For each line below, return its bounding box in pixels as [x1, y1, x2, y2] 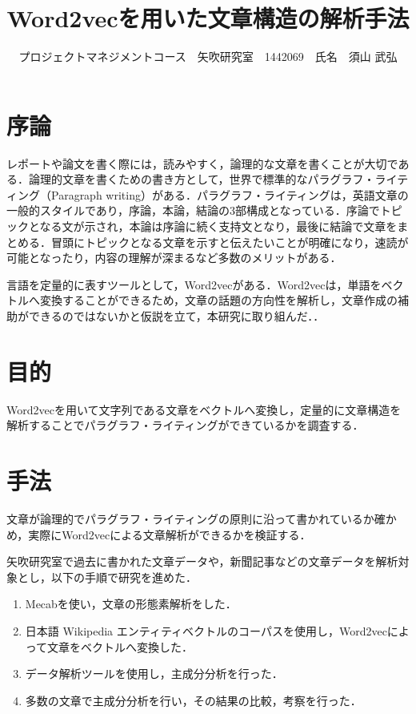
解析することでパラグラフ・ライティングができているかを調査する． [6, 417, 364, 434]
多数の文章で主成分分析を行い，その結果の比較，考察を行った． [25, 692, 362, 708]
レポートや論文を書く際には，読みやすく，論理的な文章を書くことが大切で [6, 155, 398, 171]
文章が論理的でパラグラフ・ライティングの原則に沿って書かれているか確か [6, 510, 397, 527]
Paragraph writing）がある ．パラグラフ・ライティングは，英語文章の [50, 186, 409, 203]
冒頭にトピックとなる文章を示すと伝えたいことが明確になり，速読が [50, 233, 409, 250]
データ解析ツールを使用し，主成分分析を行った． [25, 665, 283, 682]
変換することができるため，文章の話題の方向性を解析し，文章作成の [39, 292, 398, 309]
